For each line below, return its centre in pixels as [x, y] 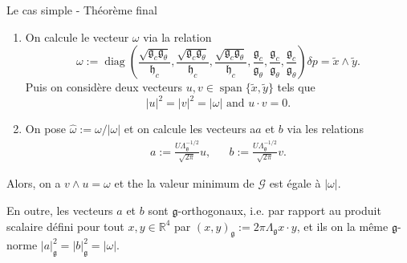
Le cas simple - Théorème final [82, 10]
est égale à [295, 183]
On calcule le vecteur [77, 36]
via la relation [177, 36]
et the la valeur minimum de [184, 183]
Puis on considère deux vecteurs [104, 87]
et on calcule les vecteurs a [190, 129]
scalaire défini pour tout [65, 226]
